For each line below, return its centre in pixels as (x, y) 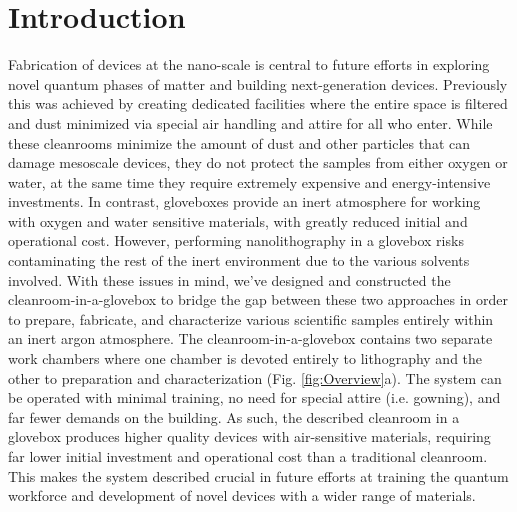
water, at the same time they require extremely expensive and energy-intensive (249, 181)
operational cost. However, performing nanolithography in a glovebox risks (236, 240)
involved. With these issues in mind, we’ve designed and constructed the (229, 279)
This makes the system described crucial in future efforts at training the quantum (258, 475)
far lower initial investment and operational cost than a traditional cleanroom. (248, 456)
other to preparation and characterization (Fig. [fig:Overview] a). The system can (255, 377)
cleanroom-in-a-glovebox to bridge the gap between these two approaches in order (258, 299)
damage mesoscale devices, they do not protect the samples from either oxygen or (258, 162)
